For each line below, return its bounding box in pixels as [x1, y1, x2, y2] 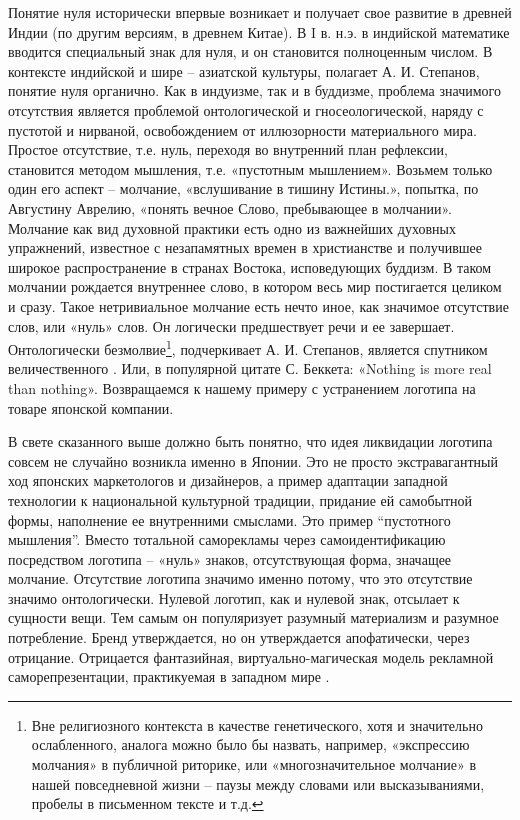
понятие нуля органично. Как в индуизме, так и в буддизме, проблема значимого [8, 80, 501, 101]
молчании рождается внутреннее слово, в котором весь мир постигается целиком [8, 276, 502, 297]
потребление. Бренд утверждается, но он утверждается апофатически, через [8, 627, 470, 648]
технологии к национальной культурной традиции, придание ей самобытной [8, 489, 473, 510]
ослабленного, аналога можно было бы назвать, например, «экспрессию [31, 734, 470, 755]
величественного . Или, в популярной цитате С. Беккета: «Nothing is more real [8, 358, 492, 379]
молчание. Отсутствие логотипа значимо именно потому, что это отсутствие [8, 568, 473, 589]
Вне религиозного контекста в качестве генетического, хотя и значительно [31, 714, 483, 735]
